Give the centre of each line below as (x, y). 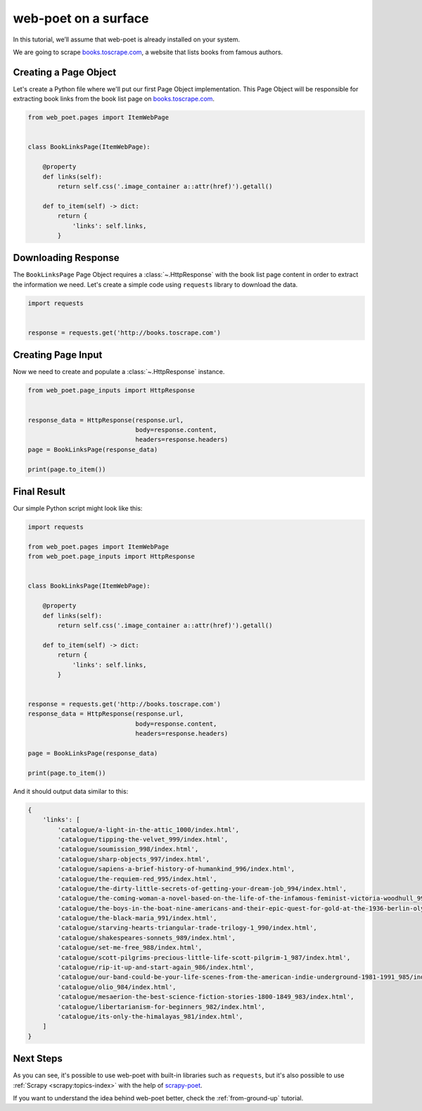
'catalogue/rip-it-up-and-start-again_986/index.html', (156, 968)
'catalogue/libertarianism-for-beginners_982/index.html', (161, 1007)
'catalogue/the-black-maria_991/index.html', (137, 918)
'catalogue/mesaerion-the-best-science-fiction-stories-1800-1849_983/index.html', (206, 997)
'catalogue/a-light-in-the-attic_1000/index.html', (148, 829)
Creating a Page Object (65, 72)
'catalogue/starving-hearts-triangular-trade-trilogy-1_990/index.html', (187, 928)
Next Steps (38, 1059)
